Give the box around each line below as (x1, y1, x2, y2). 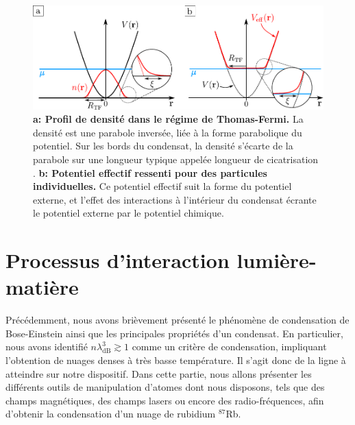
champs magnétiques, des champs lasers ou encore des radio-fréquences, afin (5, 393, 324, 407)
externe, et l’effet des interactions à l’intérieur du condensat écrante (33, 192, 317, 206)
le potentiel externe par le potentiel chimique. (33, 206, 224, 220)
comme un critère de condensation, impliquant (132, 339, 327, 354)
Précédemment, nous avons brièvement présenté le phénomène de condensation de (5, 313, 350, 327)
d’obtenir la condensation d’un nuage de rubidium (5, 406, 216, 421)
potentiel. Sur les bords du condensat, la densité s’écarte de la (33, 138, 293, 153)
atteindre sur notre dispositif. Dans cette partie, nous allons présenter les (5, 366, 312, 380)
